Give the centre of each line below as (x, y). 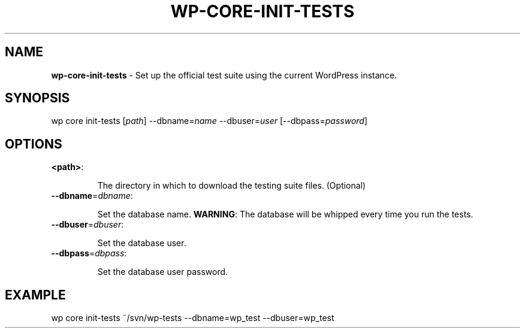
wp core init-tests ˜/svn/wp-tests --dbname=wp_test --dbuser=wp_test (193, 318)
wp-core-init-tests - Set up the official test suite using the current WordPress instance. (224, 75)
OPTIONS (34, 144)
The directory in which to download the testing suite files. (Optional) (232, 186)
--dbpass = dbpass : (89, 253)
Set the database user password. (163, 272)
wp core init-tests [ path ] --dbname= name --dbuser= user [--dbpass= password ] (209, 121)
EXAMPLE (35, 295)
